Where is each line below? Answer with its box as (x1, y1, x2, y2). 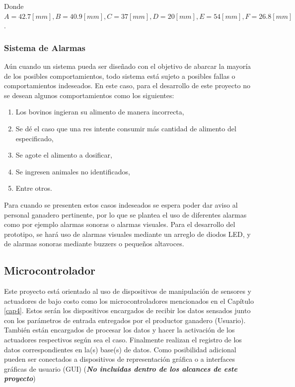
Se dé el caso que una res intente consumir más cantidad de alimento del (15, 123, 236, 133)
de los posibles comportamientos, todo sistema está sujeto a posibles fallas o (4, 70, 235, 81)
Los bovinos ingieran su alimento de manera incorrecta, (15, 107, 184, 117)
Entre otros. (15, 183, 52, 193)
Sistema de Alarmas (4, 41, 86, 54)
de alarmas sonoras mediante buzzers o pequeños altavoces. (4, 238, 184, 249)
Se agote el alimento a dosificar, (15, 150, 112, 160)
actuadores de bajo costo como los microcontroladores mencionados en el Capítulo (4, 295, 254, 306)
